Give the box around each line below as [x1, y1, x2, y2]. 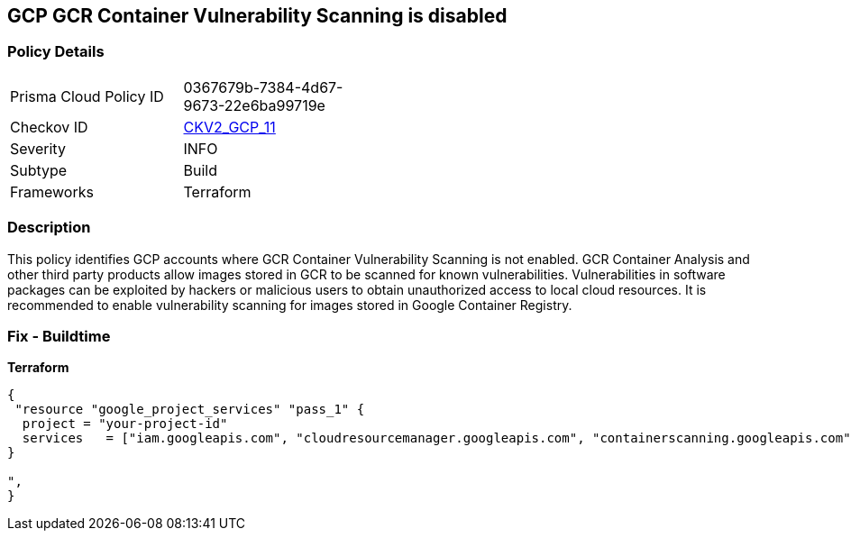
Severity [10, 139, 66, 158]
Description [7, 218, 91, 237]
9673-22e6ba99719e [183, 96, 325, 114]
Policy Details [7, 42, 105, 61]
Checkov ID [10, 117, 88, 136]
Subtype [10, 160, 68, 179]
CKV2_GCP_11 [183, 117, 276, 136]
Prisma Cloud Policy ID [10, 87, 164, 105]
